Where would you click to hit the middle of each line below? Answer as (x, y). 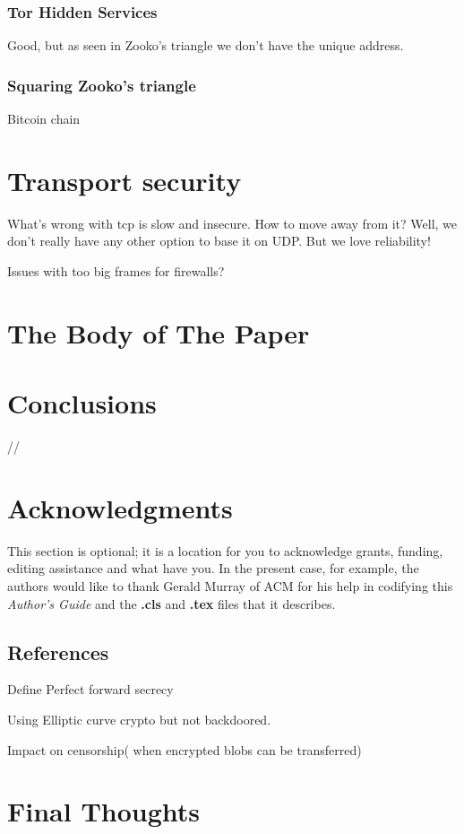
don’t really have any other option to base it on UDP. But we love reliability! (219, 241)
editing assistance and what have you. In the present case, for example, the (213, 568)
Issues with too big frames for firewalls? (116, 270)
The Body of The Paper (159, 332)
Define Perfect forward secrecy (90, 689)
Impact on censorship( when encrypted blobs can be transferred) (185, 749)
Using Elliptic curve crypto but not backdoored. (139, 719)
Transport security (125, 180)
